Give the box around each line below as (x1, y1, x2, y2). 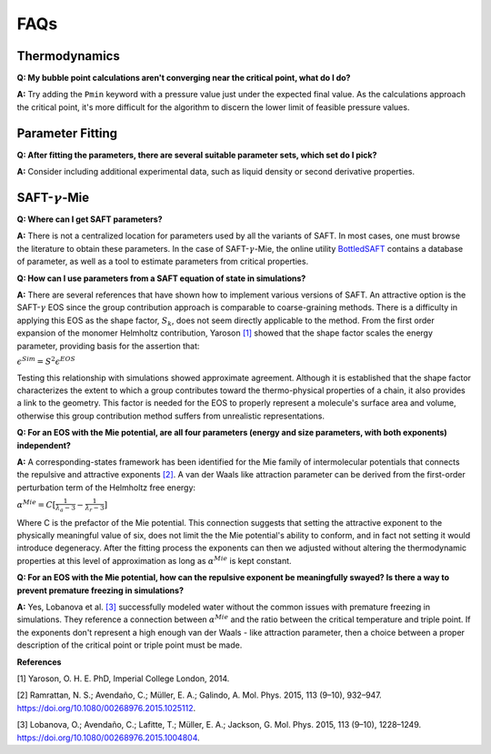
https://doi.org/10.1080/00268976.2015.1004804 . (16, 732, 200, 743)
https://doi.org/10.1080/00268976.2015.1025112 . (16, 702, 196, 713)
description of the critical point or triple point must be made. (16, 639, 243, 650)
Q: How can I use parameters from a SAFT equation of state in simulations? (16, 273, 306, 284)
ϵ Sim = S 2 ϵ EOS (16, 355, 76, 367)
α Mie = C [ (16, 498, 56, 509)
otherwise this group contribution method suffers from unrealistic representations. (16, 410, 326, 421)
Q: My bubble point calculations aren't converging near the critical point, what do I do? (16, 73, 351, 84)
